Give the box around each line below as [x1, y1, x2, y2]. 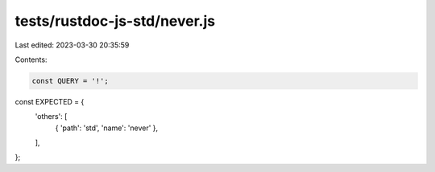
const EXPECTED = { [14, 96, 85, 106]
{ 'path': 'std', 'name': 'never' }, [55, 123, 159, 133]
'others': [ [35, 112, 68, 121]
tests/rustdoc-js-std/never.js [14, 12, 216, 30]
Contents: [14, 55, 48, 64]
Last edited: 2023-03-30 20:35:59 [14, 40, 130, 50]
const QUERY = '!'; [31, 76, 109, 85]
